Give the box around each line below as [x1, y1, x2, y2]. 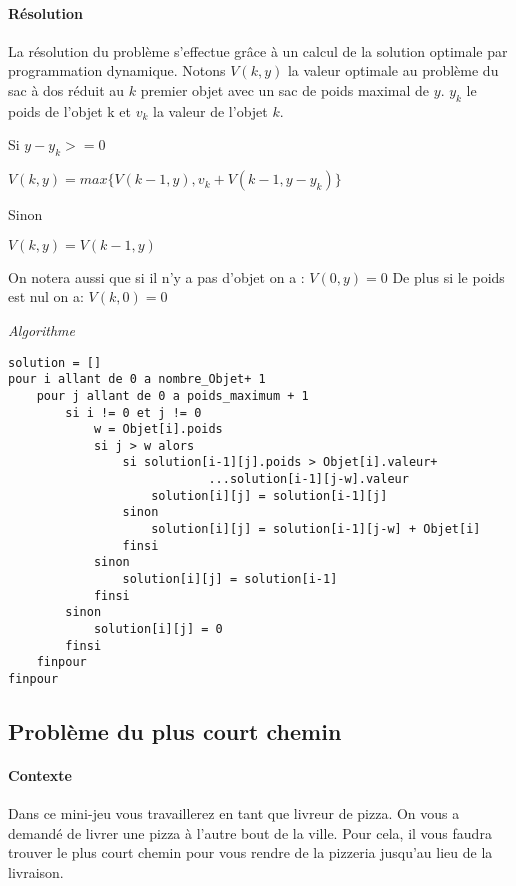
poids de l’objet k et [8, 100, 131, 121]
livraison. [8, 862, 64, 883]
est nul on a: [8, 286, 84, 307]
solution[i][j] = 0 [93, 622, 223, 637]
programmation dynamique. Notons [8, 60, 226, 81]
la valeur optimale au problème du [287, 60, 499, 81]
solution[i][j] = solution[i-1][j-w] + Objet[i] [151, 522, 481, 537]
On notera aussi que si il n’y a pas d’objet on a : [8, 266, 305, 287]
